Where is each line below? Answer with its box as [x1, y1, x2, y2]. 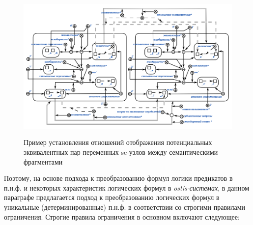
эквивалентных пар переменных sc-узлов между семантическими [24, 146, 218, 157]
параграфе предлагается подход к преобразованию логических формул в [4, 192, 220, 202]
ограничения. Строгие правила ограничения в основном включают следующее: [4, 211, 240, 222]
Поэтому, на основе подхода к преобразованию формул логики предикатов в [4, 173, 233, 183]
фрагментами [24, 156, 63, 167]
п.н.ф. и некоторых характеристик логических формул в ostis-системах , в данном [4, 182, 250, 193]
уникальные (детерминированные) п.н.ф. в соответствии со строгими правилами [4, 201, 246, 212]
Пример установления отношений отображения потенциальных [24, 137, 212, 147]
